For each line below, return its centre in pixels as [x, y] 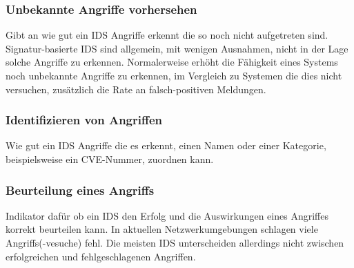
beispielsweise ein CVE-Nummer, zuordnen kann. [110, 159]
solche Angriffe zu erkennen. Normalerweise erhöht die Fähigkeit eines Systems [172, 62]
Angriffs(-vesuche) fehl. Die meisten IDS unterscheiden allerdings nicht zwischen [175, 242]
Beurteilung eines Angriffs [80, 190]
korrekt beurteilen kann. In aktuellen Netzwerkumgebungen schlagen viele [162, 229]
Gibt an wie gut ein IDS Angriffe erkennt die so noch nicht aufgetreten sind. [167, 35]
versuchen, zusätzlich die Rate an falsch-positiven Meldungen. [136, 89]
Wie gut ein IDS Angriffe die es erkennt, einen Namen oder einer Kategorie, [166, 145]
